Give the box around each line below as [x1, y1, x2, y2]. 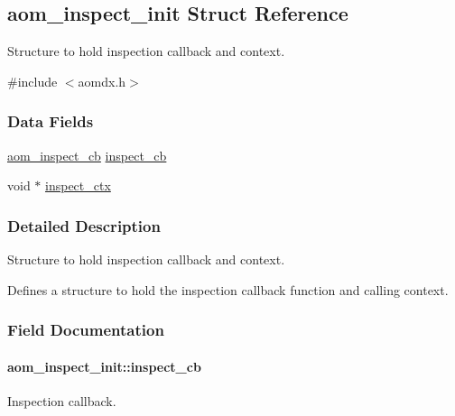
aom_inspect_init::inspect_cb [7, 356, 201, 375]
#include [7, 71, 58, 90]
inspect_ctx [45, 176, 111, 195]
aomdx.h [78, 71, 126, 90]
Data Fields [7, 110, 94, 133]
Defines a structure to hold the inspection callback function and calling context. [7, 280, 449, 299]
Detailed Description [7, 214, 161, 236]
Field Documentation [7, 319, 164, 341]
